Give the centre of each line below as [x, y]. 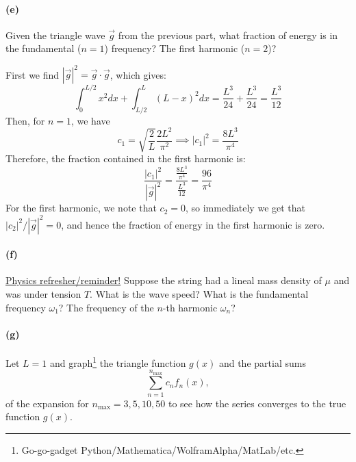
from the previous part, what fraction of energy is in [228, 35]
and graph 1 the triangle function [118, 361]
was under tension [43, 293]
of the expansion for [47, 403]
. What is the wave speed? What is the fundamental [199, 293]
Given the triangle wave [55, 35]
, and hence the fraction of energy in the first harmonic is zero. [193, 224]
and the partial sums [262, 362]
